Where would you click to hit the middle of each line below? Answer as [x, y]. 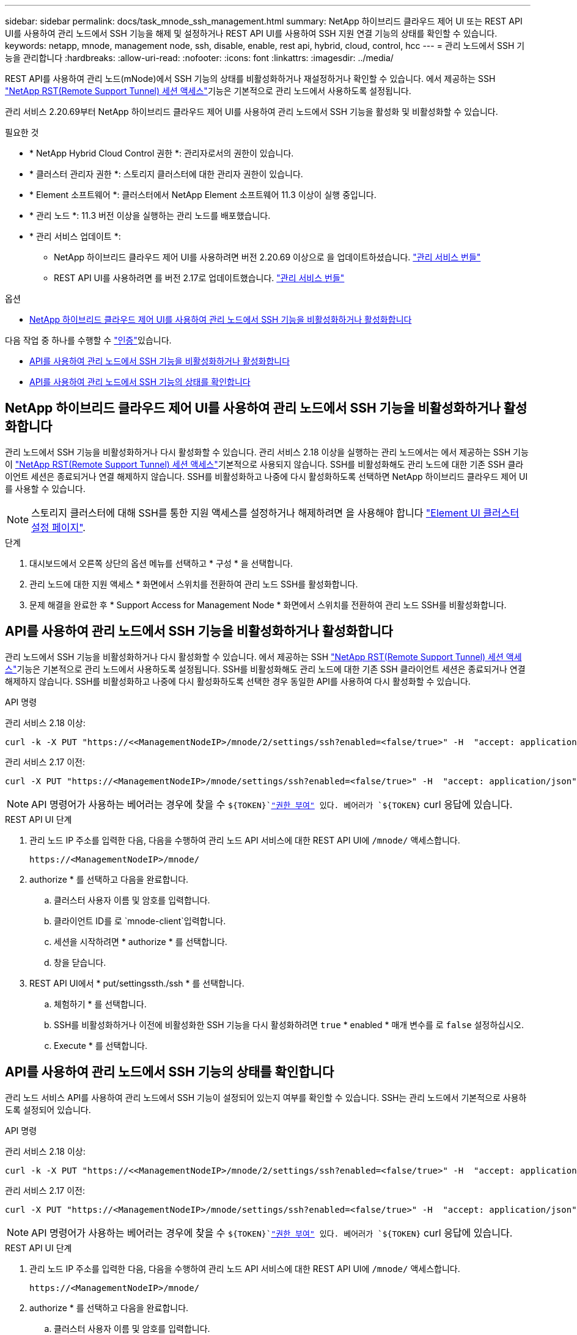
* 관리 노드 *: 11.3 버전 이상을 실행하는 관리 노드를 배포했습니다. [150, 215]
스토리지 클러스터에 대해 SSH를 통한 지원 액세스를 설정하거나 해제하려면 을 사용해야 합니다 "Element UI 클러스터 [275, 513]
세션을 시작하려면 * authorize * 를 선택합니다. [141, 941]
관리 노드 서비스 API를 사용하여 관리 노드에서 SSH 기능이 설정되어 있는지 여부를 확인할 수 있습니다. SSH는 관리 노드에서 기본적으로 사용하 [266, 1097]
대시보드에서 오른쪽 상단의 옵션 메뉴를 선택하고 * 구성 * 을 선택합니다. [161, 563]
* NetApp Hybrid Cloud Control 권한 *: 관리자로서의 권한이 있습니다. [162, 153]
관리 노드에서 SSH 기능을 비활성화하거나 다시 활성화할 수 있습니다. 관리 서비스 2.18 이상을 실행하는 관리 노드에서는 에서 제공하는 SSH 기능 [267, 452]
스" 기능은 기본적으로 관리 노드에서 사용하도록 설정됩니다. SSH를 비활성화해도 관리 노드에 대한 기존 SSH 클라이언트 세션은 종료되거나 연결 [265, 669]
